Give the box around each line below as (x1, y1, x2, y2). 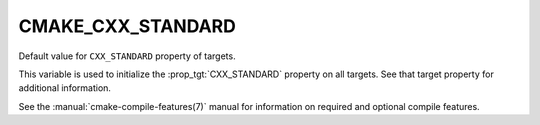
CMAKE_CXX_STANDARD (18, 15, 237, 37)
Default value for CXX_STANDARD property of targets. (18, 50, 236, 62)
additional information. (18, 82, 112, 94)
